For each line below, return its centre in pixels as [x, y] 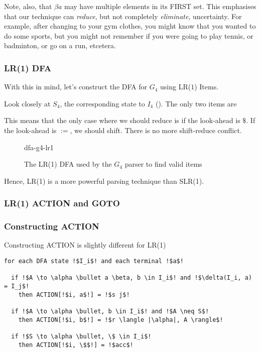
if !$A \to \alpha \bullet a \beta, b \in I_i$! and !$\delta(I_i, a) [132, 278]
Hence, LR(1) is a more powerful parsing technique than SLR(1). [104, 181]
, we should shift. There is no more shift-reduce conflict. [156, 130]
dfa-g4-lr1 [39, 147]
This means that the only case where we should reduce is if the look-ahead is [122, 120]
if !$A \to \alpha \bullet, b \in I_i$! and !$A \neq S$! [110, 311]
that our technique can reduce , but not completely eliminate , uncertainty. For [123, 16]
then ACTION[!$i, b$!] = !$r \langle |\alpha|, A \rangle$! [121, 320]
